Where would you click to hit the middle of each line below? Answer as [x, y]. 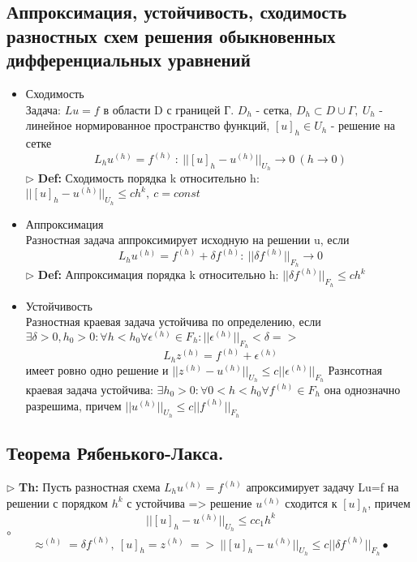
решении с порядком [57, 502]
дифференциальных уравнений [129, 60]
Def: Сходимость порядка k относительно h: [148, 178]
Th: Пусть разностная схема [90, 487]
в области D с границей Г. [169, 109]
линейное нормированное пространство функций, [148, 125]
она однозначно [362, 390]
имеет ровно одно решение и [97, 369]
